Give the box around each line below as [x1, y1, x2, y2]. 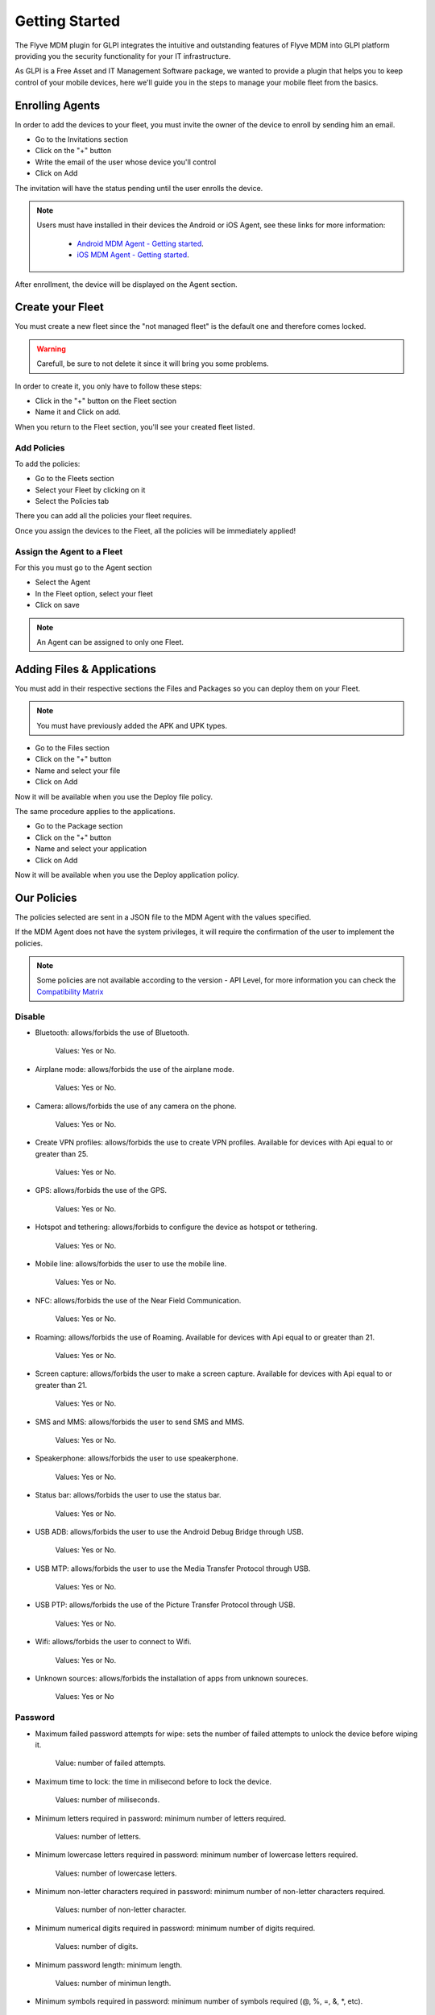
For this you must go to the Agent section [14, 563, 152, 572]
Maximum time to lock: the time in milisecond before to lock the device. [35, 1776, 271, 1786]
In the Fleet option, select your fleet [35, 588, 153, 598]
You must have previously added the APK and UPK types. [36, 721, 228, 730]
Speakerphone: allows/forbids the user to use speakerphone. [35, 1453, 238, 1463]
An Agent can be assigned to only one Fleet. [36, 637, 184, 646]
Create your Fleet [14, 301, 104, 314]
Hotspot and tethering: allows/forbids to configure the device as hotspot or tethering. [35, 1222, 318, 1232]
